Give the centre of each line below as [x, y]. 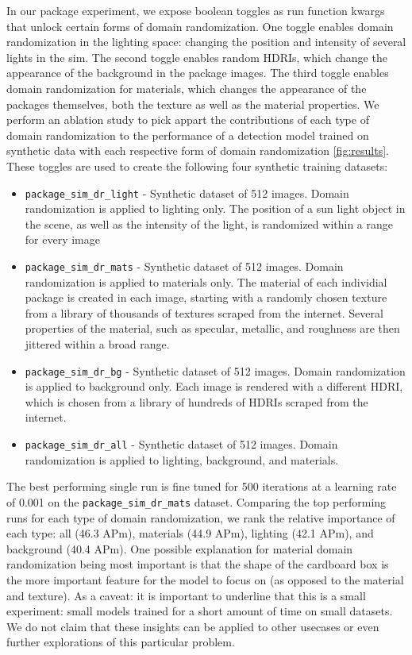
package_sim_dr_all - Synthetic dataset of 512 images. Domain [181, 444]
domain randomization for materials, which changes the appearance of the [187, 88]
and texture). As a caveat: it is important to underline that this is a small [186, 595]
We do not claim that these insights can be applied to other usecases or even [193, 626]
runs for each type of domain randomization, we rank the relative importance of [201, 517]
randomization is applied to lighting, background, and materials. [182, 459]
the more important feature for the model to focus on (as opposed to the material [205, 579]
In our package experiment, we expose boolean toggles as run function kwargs [196, 10]
